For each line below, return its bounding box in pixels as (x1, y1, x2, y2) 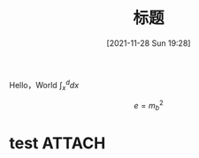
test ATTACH (9, 133, 106, 154)
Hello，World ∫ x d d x (9, 78, 80, 93)
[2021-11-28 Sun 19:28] (106, 37, 191, 49)
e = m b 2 (134, 99, 164, 113)
